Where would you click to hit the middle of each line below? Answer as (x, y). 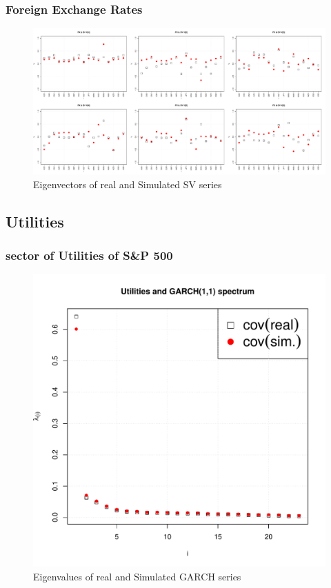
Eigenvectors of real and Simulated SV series (128, 184)
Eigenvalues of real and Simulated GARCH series (137, 576)
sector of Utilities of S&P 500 (89, 255)
